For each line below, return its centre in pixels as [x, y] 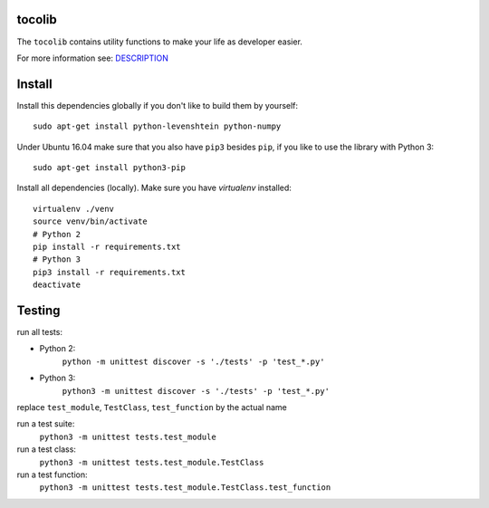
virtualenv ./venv [74, 209]
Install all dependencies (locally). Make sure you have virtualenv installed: [154, 188]
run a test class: [47, 449]
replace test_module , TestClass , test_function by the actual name [152, 407]
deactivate [57, 285]
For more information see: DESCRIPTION [93, 58]
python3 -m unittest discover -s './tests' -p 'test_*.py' [196, 391]
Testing [38, 310]
